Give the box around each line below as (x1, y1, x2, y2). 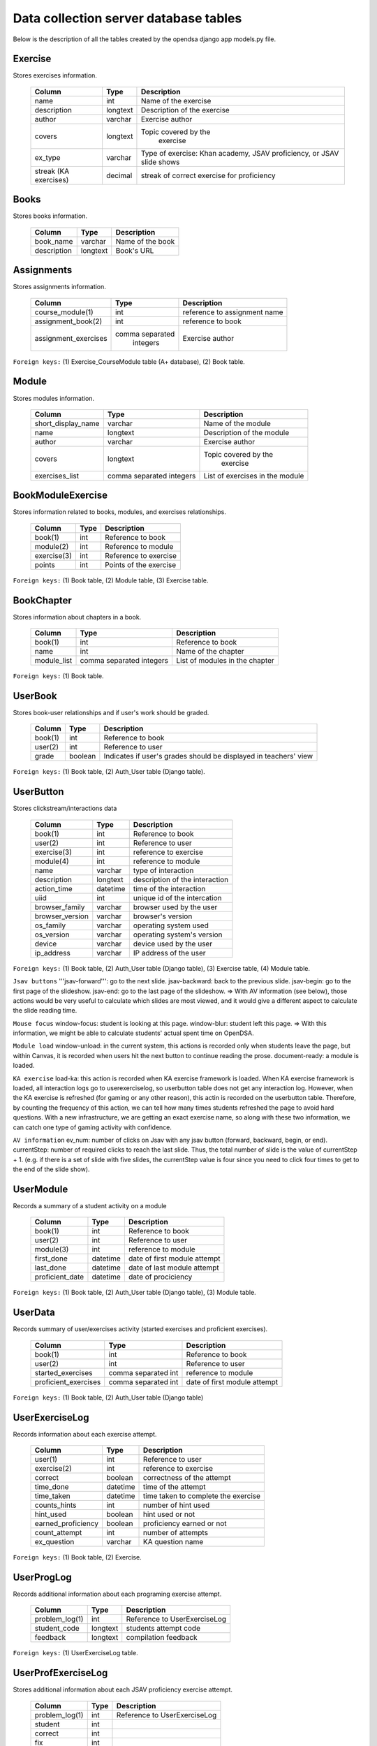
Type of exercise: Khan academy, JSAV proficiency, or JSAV (140, 148, 339, 158)
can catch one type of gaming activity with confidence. (13, 1123, 172, 1131)
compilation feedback (126, 1633, 198, 1643)
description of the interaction (133, 874, 229, 884)
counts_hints (34, 1500, 77, 1510)
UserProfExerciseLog (13, 1667, 108, 1679)
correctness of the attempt (143, 1473, 231, 1483)
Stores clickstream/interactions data (13, 804, 117, 813)
